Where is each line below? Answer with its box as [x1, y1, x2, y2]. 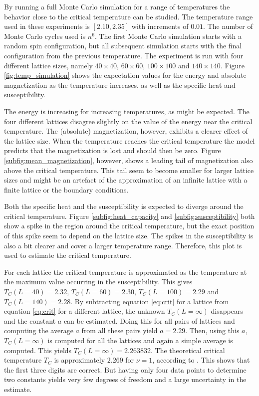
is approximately [54, 355, 105, 365]
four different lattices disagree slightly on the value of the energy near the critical [4, 116, 253, 126]
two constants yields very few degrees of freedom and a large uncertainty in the [4, 374, 247, 385]
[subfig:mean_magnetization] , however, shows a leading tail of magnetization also [4, 155, 253, 165]
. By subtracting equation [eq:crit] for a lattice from [70, 296, 229, 306]
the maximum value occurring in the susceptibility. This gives [4, 276, 193, 287]
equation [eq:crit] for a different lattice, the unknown [4, 306, 165, 316]
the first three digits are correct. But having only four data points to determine [4, 364, 247, 375]
